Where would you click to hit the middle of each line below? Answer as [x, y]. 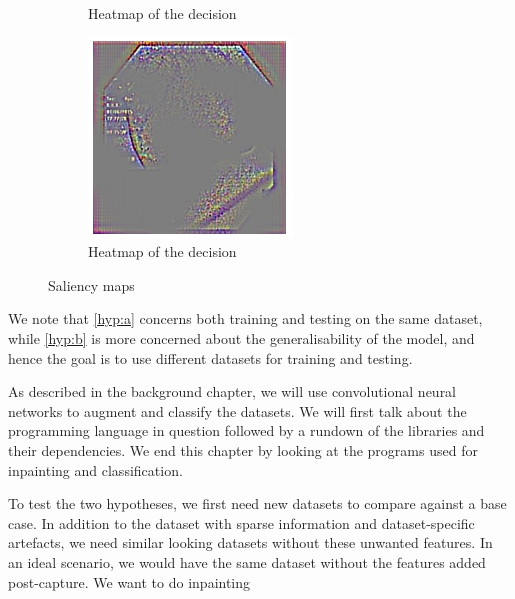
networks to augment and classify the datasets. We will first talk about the [237, 410]
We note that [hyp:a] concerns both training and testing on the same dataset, [245, 318]
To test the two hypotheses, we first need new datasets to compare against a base [257, 503]
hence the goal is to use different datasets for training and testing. [210, 357]
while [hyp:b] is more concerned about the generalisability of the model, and [241, 337]
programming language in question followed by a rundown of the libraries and [246, 430]
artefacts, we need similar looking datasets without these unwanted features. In [250, 542]
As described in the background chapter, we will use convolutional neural [232, 391]
